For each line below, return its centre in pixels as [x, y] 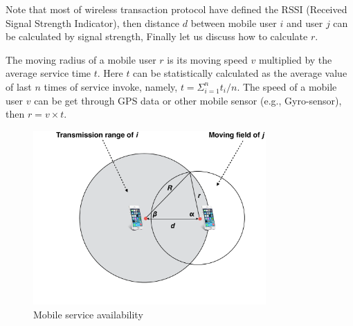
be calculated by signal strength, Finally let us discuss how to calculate [157, 36]
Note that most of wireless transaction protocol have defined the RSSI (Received [176, 9]
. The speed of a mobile [287, 86]
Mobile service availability [88, 315]
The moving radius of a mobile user [81, 59]
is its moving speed [207, 59]
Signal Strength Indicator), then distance [93, 22]
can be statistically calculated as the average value [240, 73]
